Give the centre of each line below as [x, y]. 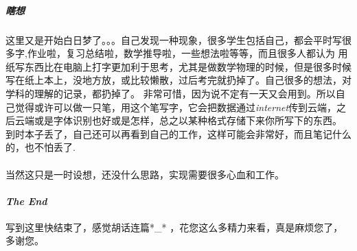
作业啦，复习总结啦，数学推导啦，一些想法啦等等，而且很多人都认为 [181, 53]
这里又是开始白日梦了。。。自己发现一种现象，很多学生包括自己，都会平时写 [174, 39]
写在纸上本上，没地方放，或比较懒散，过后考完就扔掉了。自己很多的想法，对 [178, 80]
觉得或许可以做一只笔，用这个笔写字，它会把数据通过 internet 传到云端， [176, 107]
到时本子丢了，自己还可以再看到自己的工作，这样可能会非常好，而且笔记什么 [178, 133]
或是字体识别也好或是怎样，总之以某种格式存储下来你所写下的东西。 [188, 120]
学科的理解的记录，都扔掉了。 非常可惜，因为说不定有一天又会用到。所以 [171, 93]
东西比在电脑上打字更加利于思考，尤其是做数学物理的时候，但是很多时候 [188, 66]
